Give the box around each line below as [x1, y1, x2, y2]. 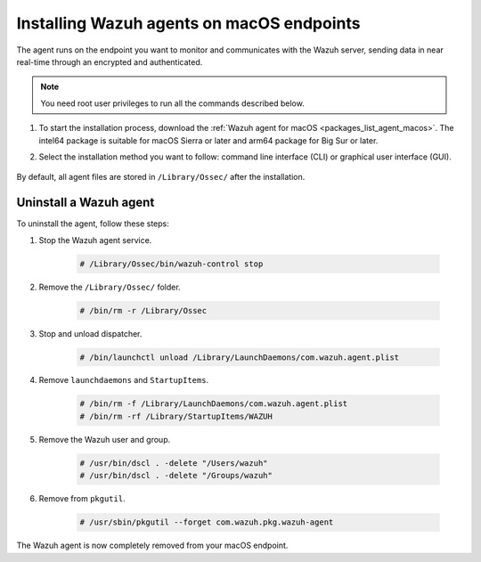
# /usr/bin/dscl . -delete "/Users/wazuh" [79, 458, 268, 468]
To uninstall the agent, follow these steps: [16, 218, 169, 229]
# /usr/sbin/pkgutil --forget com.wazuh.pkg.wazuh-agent [79, 517, 334, 527]
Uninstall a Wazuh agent [16, 195, 155, 210]
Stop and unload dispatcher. [38, 328, 143, 338]
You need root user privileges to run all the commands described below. [40, 98, 305, 109]
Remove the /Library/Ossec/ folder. [38, 281, 182, 292]
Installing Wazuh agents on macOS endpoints [16, 13, 361, 33]
